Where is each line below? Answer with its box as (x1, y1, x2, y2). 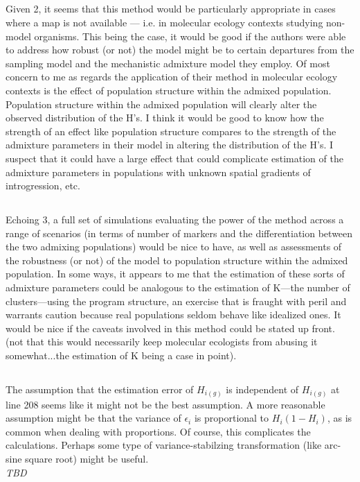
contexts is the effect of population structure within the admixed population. (6, 83, 332, 97)
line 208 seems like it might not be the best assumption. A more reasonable (6, 397, 325, 411)
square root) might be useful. (25, 451, 149, 465)
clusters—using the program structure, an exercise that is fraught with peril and (6, 293, 347, 308)
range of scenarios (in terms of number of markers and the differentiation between (6, 225, 353, 240)
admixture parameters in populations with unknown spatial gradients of (6, 164, 311, 179)
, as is (327, 411, 352, 425)
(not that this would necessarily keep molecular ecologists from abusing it (6, 334, 318, 349)
